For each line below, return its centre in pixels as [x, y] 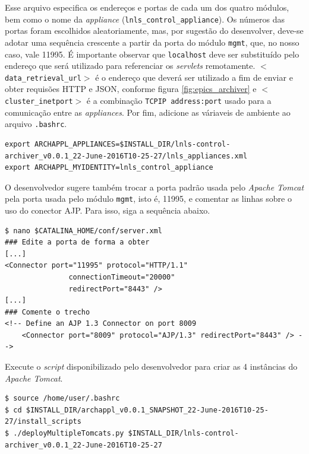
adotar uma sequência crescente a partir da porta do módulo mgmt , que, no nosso [152, 42]
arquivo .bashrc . [36, 124]
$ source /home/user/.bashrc [62, 399]
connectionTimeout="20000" [122, 277]
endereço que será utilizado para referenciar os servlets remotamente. [130, 66]
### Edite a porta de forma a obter [77, 242]
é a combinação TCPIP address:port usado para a [179, 100]
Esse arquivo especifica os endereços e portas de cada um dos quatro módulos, [147, 7]
